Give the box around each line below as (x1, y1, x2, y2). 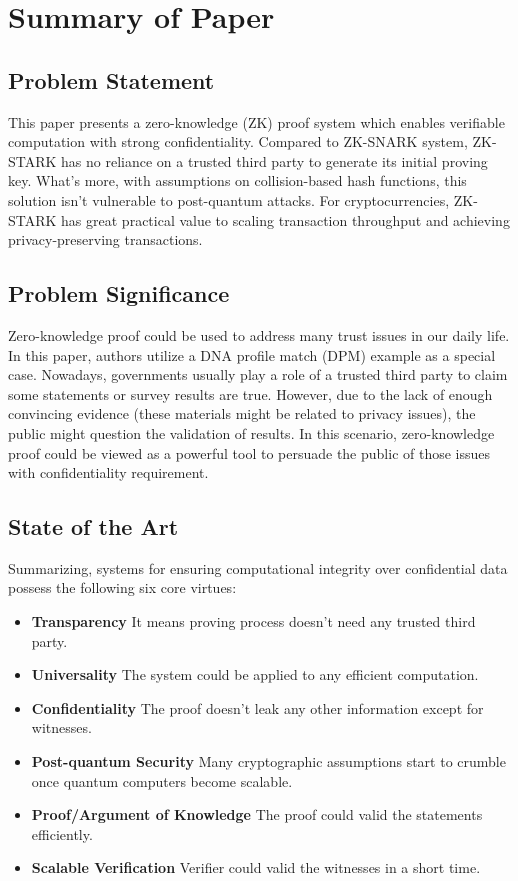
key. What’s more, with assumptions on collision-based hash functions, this (8, 170, 467, 191)
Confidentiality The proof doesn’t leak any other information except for (31, 697, 484, 718)
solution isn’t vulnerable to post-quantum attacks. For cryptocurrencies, (8, 189, 450, 210)
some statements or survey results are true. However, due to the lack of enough (8, 383, 493, 404)
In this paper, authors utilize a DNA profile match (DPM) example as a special (8, 344, 496, 365)
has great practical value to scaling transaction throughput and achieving (61, 209, 510, 230)
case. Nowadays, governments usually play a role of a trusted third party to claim (8, 364, 508, 385)
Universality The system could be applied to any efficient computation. (31, 664, 479, 685)
